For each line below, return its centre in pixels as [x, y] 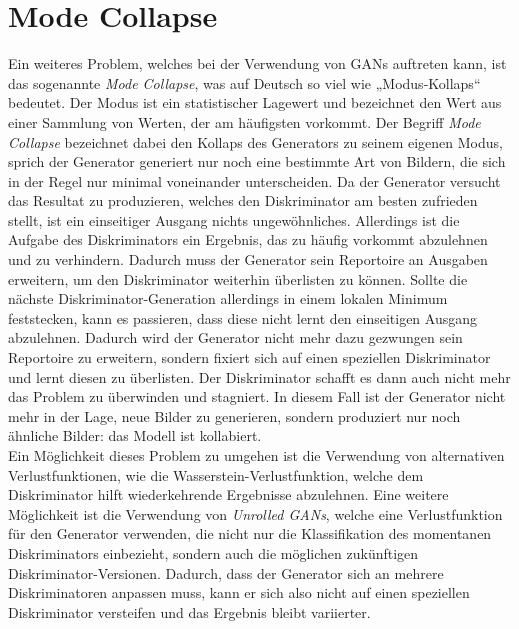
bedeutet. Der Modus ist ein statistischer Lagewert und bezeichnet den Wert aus [255, 102]
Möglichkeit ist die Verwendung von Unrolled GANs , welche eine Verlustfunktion [255, 513]
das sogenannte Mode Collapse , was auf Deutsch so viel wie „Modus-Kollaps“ [244, 82]
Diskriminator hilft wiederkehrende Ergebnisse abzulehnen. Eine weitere [228, 494]
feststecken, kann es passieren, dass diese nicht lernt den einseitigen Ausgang [243, 317]
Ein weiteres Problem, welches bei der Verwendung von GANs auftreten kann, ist [257, 63]
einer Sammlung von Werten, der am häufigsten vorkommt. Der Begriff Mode [244, 121]
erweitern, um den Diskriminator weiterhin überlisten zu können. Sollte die [238, 278]
